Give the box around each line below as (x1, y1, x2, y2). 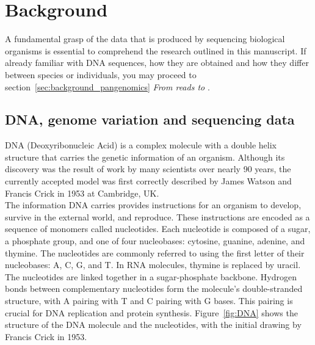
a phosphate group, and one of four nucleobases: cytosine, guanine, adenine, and (5, 234, 305, 247)
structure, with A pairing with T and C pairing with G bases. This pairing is (5, 294, 293, 307)
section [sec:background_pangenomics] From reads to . (5, 80, 210, 93)
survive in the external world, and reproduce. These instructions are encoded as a (5, 210, 310, 223)
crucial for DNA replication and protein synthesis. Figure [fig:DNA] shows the (5, 306, 298, 319)
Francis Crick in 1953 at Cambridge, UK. (5, 186, 159, 199)
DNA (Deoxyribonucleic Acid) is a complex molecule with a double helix (5, 139, 277, 151)
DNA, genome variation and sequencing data (5, 110, 295, 129)
